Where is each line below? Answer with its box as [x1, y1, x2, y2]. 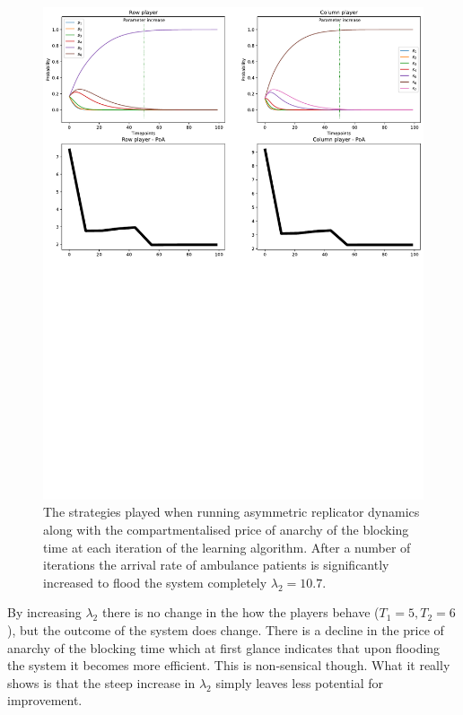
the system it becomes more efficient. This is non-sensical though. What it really [7, 656, 450, 675]
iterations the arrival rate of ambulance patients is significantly [43, 555, 389, 574]
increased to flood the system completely [43, 572, 267, 591]
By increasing [7, 603, 82, 622]
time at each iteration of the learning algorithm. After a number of [43, 537, 411, 556]
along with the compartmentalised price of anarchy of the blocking [43, 520, 409, 539]
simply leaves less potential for [215, 673, 384, 692]
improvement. [7, 691, 83, 710]
